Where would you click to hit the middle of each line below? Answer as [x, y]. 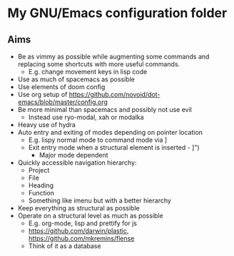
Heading [41, 185]
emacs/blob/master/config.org [63, 102]
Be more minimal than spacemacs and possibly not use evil [105, 109]
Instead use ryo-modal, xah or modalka [86, 117]
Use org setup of [42, 94]
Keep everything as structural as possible [79, 208]
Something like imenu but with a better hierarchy [100, 200]
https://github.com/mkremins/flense [81, 238]
